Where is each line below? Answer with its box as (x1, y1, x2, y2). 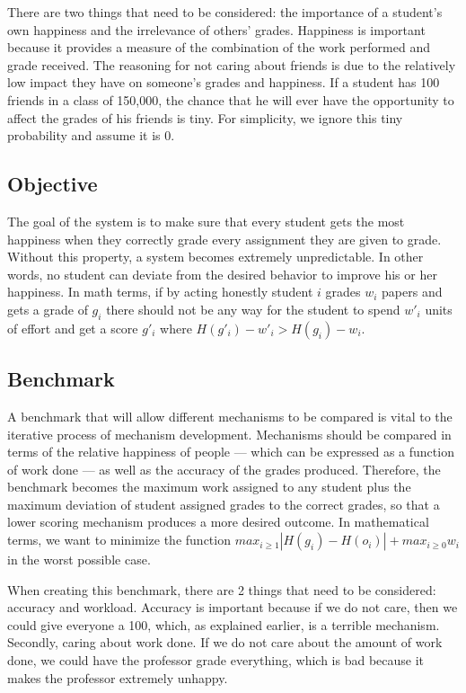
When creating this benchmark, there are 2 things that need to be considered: (7, 580, 436, 599)
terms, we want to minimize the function (7, 530, 231, 549)
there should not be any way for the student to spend (106, 299, 400, 318)
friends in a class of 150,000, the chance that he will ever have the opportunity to (7, 90, 454, 109)
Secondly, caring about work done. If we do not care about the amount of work (7, 633, 443, 652)
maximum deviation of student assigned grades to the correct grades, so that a (7, 494, 440, 513)
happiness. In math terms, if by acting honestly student (7, 282, 313, 301)
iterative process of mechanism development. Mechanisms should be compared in (7, 424, 452, 443)
